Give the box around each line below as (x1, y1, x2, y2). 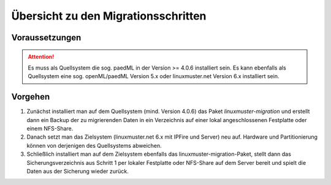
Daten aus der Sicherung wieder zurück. (26, 167, 129, 175)
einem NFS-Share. (26, 125, 74, 132)
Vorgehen (11, 92, 50, 102)
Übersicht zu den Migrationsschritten (11, 9, 207, 23)
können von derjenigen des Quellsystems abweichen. (26, 142, 162, 149)
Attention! (28, 53, 55, 60)
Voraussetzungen (11, 32, 82, 43)
